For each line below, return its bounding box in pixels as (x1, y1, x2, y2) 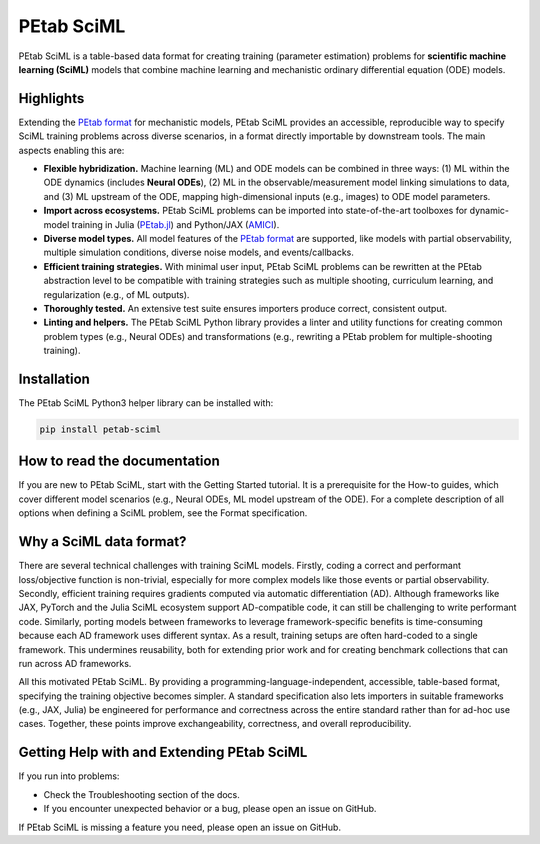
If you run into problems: (18, 770, 120, 782)
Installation (18, 370, 90, 387)
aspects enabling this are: (18, 144, 125, 156)
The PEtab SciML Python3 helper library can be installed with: (18, 397, 274, 409)
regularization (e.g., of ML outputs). (43, 288, 190, 300)
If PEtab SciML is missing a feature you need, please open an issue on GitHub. (18, 821, 342, 833)
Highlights (18, 90, 85, 107)
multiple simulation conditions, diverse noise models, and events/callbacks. (43, 246, 355, 259)
